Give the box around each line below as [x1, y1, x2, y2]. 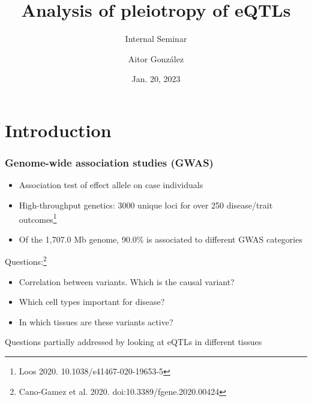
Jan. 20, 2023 [131, 72, 181, 85]
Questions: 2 [5, 253, 47, 267]
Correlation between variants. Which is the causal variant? [19, 275, 235, 288]
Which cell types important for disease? [19, 295, 165, 308]
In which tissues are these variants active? [19, 315, 173, 328]
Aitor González [128, 52, 184, 65]
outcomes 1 [19, 211, 57, 225]
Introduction [5, 117, 112, 142]
